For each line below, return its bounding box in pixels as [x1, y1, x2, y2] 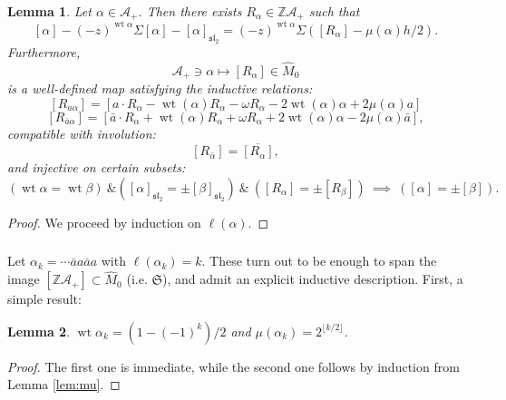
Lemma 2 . [7, 321, 71, 340]
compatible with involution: [7, 123, 156, 142]
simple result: [7, 289, 82, 308]
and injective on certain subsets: [7, 158, 186, 177]
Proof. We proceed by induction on [7, 212, 201, 231]
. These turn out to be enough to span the [201, 251, 437, 270]
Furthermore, [7, 42, 81, 61]
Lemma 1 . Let [7, 2, 92, 20]
